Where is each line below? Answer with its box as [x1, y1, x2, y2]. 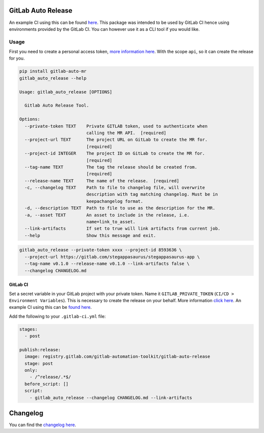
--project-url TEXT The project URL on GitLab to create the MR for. [24, 137, 208, 143]
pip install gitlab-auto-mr [19, 68, 87, 74]
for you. [9, 55, 25, 61]
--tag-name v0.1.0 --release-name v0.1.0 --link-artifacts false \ [24, 261, 190, 266]
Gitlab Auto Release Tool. [24, 103, 89, 108]
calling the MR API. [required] [86, 130, 167, 135]
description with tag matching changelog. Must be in [86, 192, 218, 197]
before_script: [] [24, 381, 68, 387]
